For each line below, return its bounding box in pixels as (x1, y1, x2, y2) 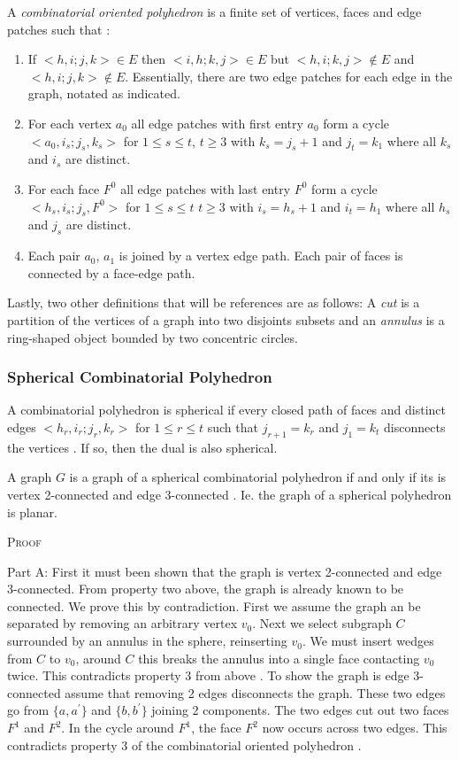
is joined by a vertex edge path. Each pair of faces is (119, 246, 403, 265)
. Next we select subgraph (252, 614, 392, 632)
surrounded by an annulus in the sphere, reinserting (7, 632, 287, 650)
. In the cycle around (61, 718, 174, 737)
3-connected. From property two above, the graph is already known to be (7, 579, 404, 598)
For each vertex (27, 113, 112, 132)
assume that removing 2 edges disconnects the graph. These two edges (65, 683, 446, 702)
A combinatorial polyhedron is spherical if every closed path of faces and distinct (7, 400, 447, 419)
